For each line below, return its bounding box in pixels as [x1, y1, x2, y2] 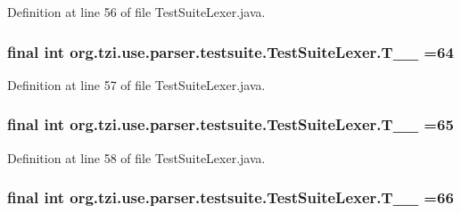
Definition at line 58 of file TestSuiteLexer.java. [7, 148, 266, 167]
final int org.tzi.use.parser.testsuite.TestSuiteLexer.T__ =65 [7, 113, 454, 135]
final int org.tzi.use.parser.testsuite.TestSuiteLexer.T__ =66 [7, 186, 454, 209]
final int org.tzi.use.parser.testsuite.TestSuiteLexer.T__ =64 [7, 40, 454, 62]
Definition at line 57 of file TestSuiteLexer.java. [7, 75, 266, 94]
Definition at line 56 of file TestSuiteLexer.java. [7, 3, 266, 20]
